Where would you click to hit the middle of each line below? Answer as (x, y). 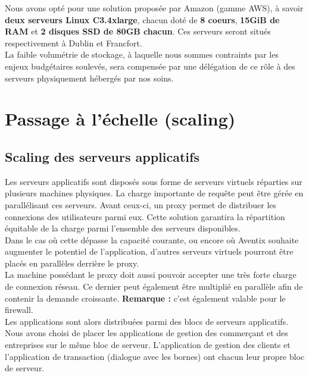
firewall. (19, 310)
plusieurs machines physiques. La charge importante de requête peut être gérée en (154, 193)
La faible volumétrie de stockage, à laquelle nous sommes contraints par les (142, 54)
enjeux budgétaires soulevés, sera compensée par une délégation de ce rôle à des (150, 66)
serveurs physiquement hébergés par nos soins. (89, 78)
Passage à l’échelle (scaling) (120, 119)
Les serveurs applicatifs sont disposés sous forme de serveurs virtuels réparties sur (154, 181)
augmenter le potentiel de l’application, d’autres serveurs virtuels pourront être (149, 251)
